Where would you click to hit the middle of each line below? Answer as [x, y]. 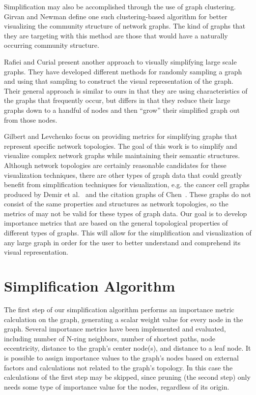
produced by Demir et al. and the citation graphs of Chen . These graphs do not [128, 194]
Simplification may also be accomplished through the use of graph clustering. [120, 6]
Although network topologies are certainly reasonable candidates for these [115, 165]
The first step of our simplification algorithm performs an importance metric [119, 309]
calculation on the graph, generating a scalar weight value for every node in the [124, 319]
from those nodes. [31, 119]
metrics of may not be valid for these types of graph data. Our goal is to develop [126, 213]
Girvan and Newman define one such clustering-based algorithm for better [116, 16]
